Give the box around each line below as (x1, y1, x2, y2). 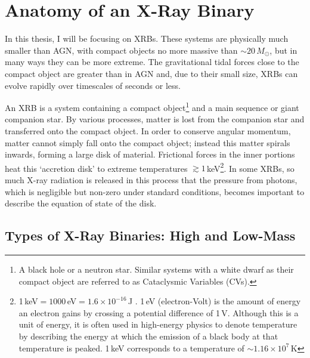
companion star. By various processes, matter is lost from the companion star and (5, 113, 305, 125)
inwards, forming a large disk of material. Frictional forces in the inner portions (5, 148, 295, 161)
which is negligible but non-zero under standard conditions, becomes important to (5, 185, 305, 197)
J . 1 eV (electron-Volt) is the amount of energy (128, 295, 301, 307)
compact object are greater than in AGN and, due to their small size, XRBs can (5, 67, 298, 79)
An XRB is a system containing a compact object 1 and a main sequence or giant (5, 100, 299, 113)
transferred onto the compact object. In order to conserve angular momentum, (5, 124, 291, 137)
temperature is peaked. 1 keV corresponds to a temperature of (18, 341, 244, 354)
